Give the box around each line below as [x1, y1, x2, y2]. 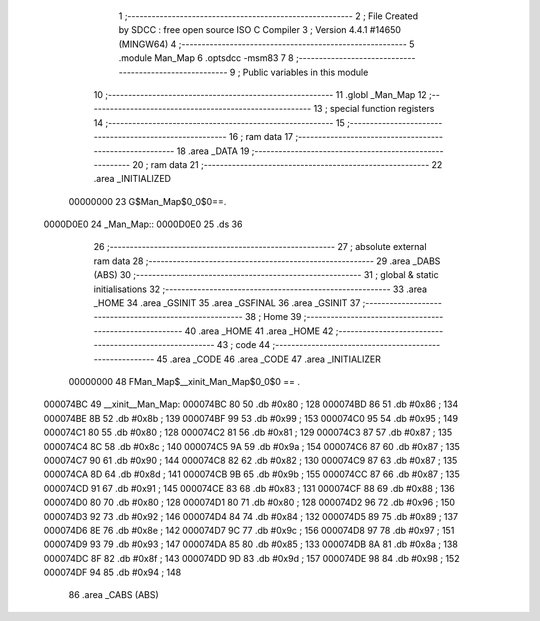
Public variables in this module [242, 66, 369, 78]
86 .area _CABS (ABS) [68, 589, 159, 601]
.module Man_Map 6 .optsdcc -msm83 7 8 [118, 52, 294, 64]
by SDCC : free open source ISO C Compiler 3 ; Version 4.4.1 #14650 [118, 24, 402, 36]
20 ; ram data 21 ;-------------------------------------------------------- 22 [131, 158, 443, 170]
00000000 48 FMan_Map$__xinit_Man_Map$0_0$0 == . [68, 375, 300, 387]
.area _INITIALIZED [93, 173, 172, 185]
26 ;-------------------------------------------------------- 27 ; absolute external [93, 241, 427, 253]
